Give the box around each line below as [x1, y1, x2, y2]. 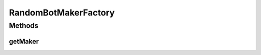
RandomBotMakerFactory [9, 7, 115, 18]
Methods [9, 21, 39, 30]
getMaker [9, 37, 39, 45]
